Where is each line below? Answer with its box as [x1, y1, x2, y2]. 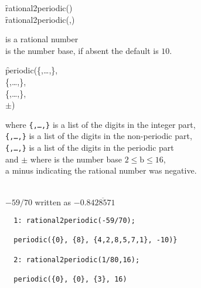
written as [35, 195, 71, 208]
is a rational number [5, 33, 79, 45]
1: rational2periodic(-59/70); [13, 216, 135, 225]
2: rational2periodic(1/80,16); [13, 255, 140, 264]
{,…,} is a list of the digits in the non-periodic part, [5, 130, 192, 142]
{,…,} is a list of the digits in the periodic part [5, 141, 174, 154]
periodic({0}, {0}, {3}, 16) [13, 275, 127, 284]
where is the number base [30, 153, 122, 165]
